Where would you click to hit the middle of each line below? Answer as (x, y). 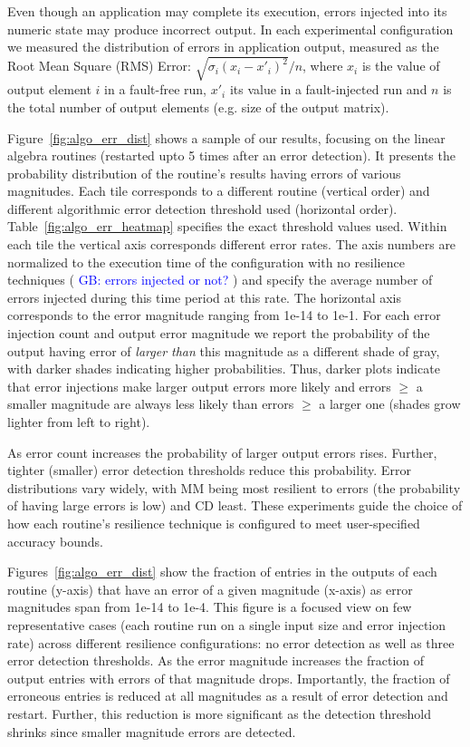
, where (323, 66)
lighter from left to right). (79, 422)
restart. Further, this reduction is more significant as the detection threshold (220, 713)
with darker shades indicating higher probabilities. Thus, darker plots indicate (224, 369)
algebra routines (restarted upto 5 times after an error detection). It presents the (231, 155)
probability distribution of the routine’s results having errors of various (204, 173)
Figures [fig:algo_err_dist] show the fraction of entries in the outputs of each (222, 572)
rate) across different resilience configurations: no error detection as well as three (231, 642)
